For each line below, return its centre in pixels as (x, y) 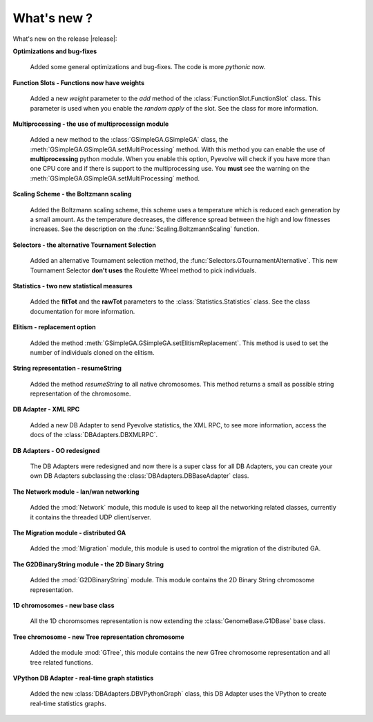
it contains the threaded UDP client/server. (90, 517)
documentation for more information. (83, 311)
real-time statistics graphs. (68, 703)
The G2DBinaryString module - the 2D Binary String (88, 564)
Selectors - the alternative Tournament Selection (85, 245)
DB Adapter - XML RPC (46, 409)
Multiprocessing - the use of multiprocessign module (91, 124)
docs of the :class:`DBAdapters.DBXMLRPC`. (94, 435)
